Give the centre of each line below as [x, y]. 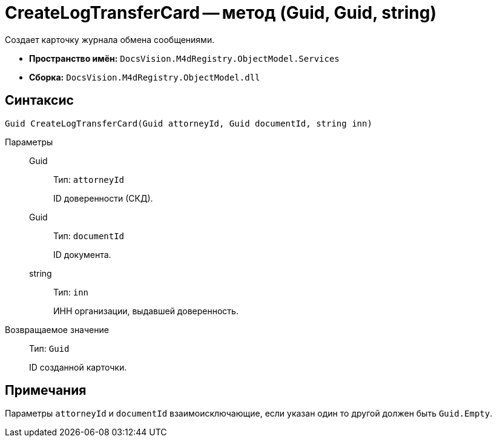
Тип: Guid [49, 348]
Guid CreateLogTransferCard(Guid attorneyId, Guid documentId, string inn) [189, 123]
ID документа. [82, 254]
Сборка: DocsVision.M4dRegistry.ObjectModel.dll [145, 77]
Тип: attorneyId [89, 179]
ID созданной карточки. [78, 367]
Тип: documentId [89, 236]
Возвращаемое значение [57, 329]
